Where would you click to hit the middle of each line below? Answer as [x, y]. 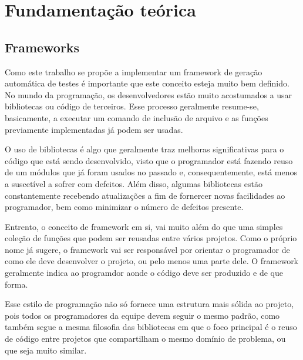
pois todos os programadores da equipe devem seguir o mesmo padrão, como [142, 315]
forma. [16, 284]
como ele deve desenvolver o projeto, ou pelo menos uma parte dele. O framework [152, 261]
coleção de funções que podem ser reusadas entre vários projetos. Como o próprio [151, 238]
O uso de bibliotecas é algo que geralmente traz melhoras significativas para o [144, 149]
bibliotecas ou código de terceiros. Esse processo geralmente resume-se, [132, 106]
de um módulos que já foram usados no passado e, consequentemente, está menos [151, 172]
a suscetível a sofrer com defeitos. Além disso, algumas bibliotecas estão [134, 183]
